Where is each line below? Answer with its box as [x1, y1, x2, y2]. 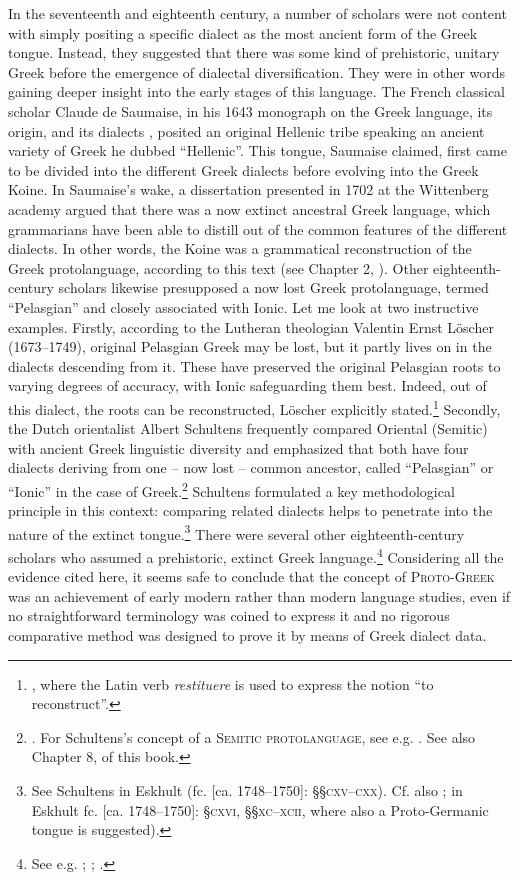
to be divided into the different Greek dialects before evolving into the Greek [8, 159, 479, 180]
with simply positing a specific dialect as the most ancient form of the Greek [8, 22, 478, 43]
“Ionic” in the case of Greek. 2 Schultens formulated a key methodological [8, 477, 455, 501]
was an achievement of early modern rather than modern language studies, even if [8, 585, 511, 606]
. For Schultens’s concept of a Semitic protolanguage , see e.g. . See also [31, 726, 476, 747]
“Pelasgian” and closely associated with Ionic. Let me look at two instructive [8, 296, 479, 317]
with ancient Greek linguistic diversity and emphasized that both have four [8, 437, 469, 458]
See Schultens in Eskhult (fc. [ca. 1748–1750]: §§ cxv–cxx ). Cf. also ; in [31, 780, 463, 800]
